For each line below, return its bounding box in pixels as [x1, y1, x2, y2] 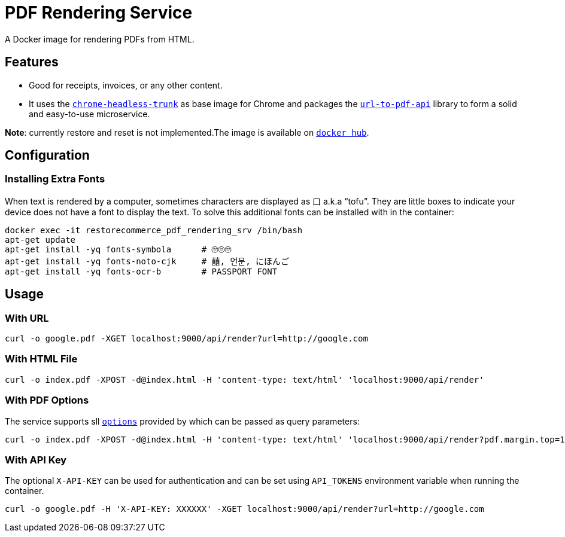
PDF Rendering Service [5, 2, 193, 23]
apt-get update [5, 234, 76, 245]
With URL [5, 312, 49, 324]
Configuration [5, 148, 90, 163]
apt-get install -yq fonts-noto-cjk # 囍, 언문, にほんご [5, 256, 290, 266]
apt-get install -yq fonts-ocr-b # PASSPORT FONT [5, 266, 278, 276]
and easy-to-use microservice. [29, 108, 150, 119]
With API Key [5, 453, 67, 466]
